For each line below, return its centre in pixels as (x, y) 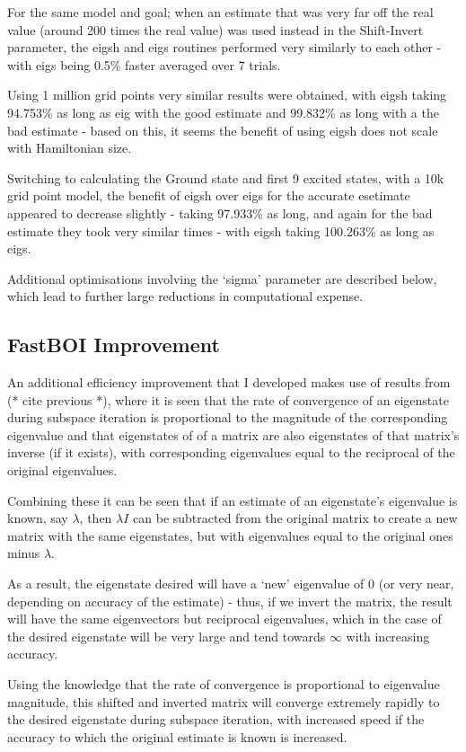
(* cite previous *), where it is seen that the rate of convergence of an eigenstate (228, 399)
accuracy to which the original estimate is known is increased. (177, 736)
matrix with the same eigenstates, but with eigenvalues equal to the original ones (230, 535)
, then (96, 518)
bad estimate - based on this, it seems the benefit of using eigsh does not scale (223, 130)
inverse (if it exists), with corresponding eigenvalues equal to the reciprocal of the (231, 452)
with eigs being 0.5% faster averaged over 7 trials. (144, 64)
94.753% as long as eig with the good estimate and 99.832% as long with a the (223, 112)
